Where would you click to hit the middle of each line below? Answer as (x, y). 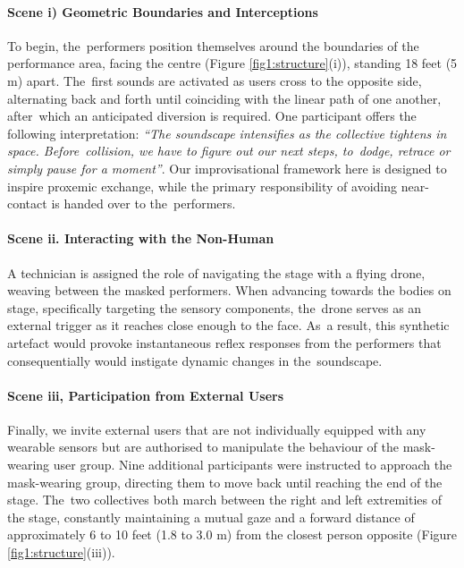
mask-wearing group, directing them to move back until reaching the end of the (225, 482)
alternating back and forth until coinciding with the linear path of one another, (224, 98)
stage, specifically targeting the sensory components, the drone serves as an (215, 307)
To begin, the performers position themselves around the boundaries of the (213, 45)
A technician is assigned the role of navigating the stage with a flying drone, (216, 272)
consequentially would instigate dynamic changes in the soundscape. (195, 360)
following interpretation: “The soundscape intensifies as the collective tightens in (227, 133)
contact (27, 203)
